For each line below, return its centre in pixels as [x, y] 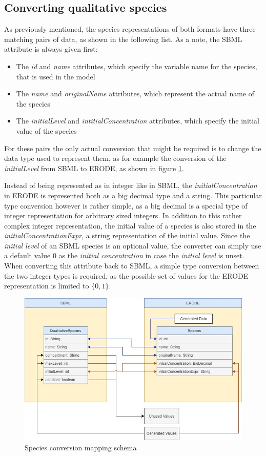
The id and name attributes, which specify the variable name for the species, [137, 66]
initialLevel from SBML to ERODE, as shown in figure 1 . [94, 168]
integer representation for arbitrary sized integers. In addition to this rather [123, 215]
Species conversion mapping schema [81, 447]
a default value [27, 255]
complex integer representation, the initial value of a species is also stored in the [130, 225]
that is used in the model [56, 76]
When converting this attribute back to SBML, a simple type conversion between [132, 266]
